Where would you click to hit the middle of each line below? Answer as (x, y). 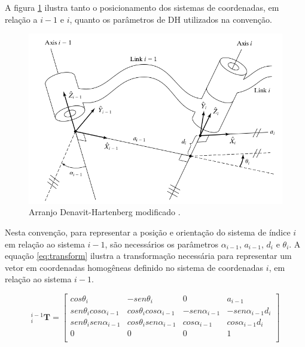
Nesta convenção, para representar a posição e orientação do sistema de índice (148, 232)
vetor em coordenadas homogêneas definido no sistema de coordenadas (134, 267)
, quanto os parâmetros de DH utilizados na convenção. (171, 19)
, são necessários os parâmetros (162, 244)
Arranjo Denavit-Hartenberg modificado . (105, 212)
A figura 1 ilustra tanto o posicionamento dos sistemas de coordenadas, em (142, 7)
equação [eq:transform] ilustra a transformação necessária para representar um (148, 256)
